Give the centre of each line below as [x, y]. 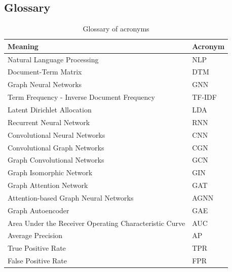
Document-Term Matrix [45, 72]
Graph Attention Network [48, 185]
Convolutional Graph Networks [56, 147]
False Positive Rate [37, 261]
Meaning [23, 46]
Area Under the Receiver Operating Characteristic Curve [96, 223]
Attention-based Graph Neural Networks [71, 197]
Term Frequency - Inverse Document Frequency [81, 97]
